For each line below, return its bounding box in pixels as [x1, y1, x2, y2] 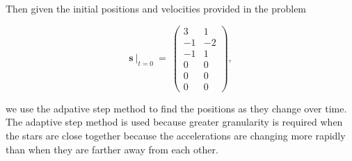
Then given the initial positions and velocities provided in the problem [6, 1, 307, 15]
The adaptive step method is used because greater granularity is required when [6, 115, 343, 129]
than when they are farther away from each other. [6, 142, 218, 156]
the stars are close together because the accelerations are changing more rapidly [6, 128, 346, 143]
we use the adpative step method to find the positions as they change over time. [6, 101, 347, 115]
